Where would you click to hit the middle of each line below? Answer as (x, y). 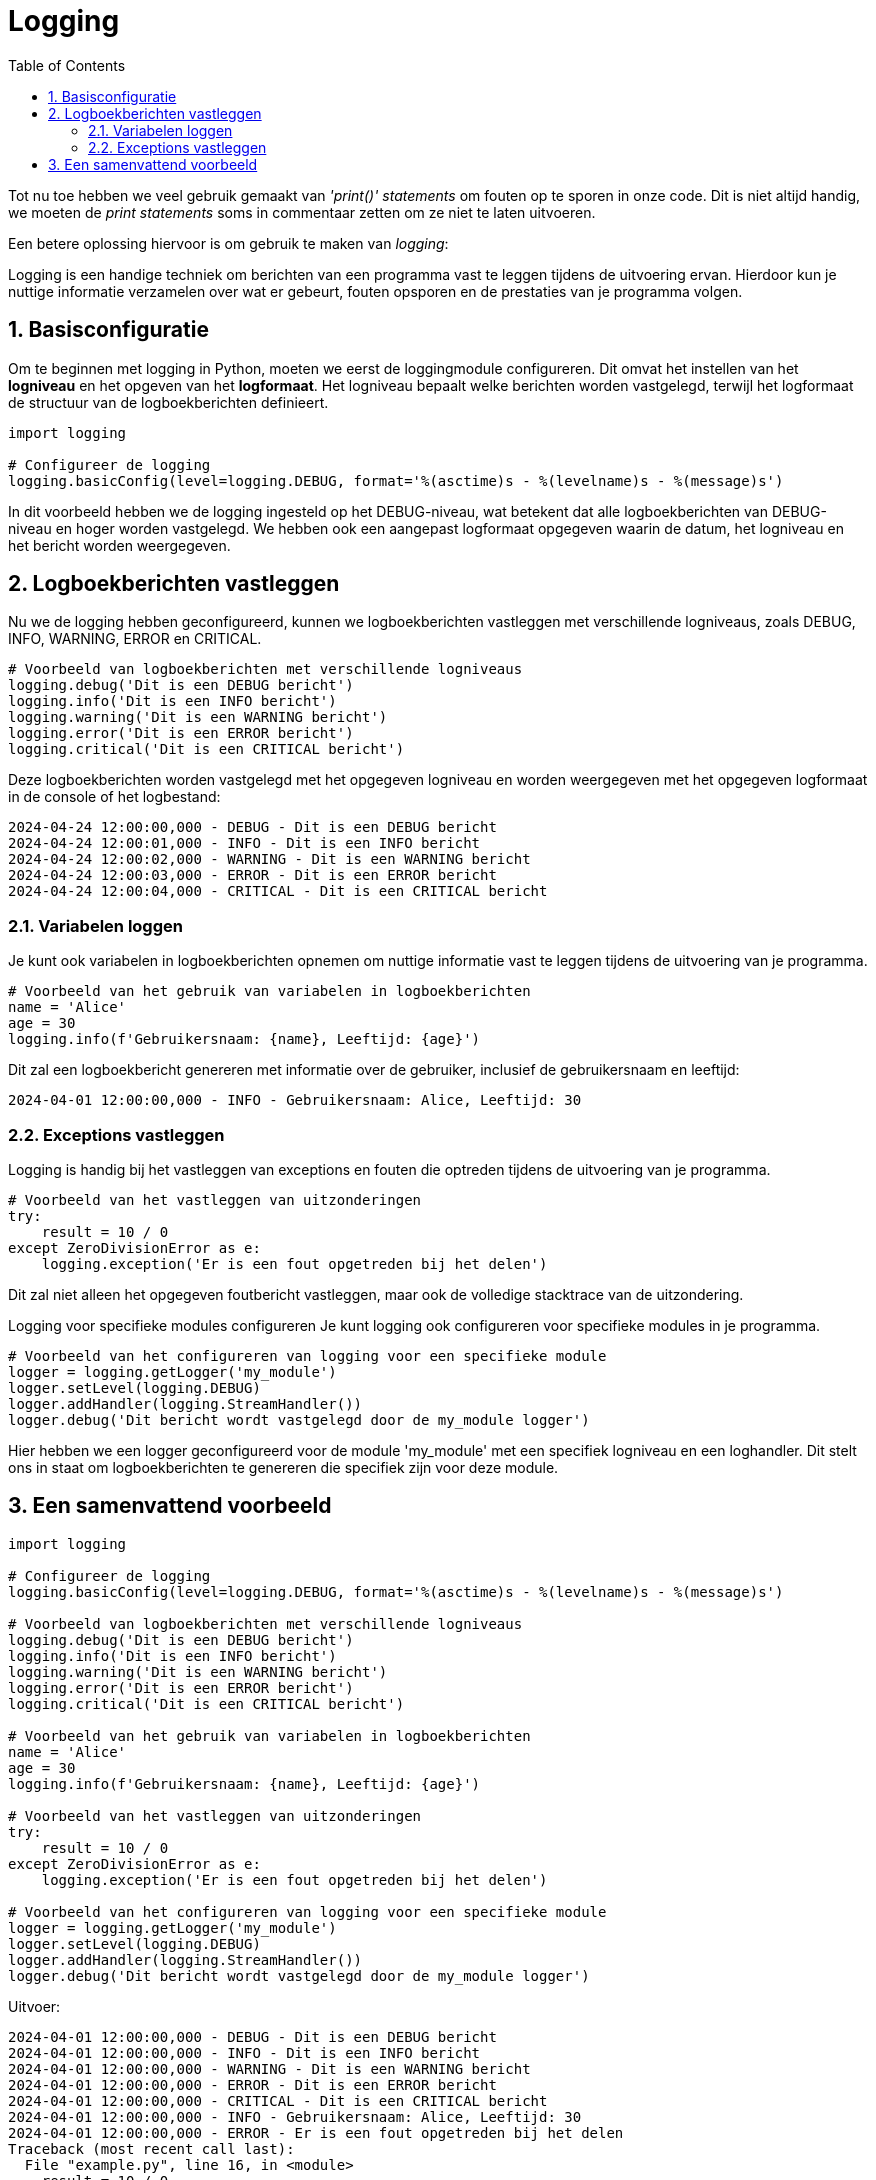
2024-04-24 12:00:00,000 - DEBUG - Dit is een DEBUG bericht (252, 827)
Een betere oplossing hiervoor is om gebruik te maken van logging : (228, 243)
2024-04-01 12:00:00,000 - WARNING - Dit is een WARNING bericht (269, 2068)
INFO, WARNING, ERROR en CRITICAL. (135, 639)
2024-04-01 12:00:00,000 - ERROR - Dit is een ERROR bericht (252, 2084)
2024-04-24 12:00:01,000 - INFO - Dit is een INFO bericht (244, 843)
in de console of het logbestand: (114, 797)
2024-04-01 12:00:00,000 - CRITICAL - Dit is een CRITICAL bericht (278, 2100)
